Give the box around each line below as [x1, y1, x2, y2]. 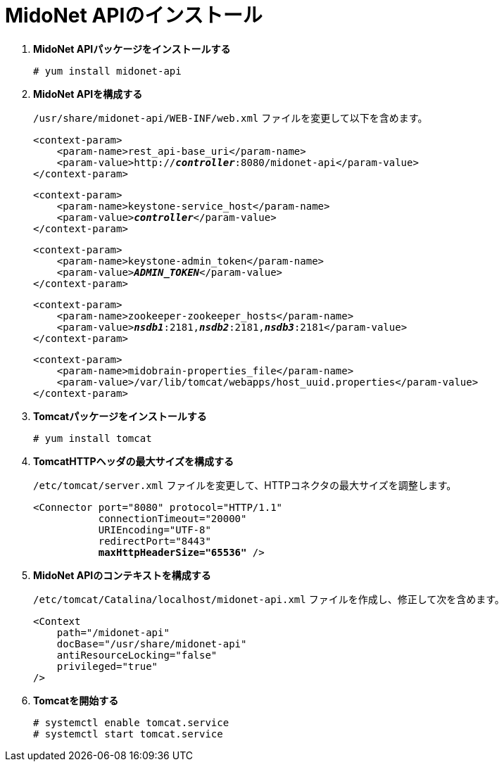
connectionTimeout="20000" [98, 512, 247, 524]
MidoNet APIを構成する [33, 87, 143, 100]
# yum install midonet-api [33, 65, 182, 77]
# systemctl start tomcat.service [33, 728, 223, 740]
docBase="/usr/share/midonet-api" [56, 638, 247, 649]
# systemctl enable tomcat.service [33, 716, 229, 728]
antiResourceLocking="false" [56, 649, 218, 661]
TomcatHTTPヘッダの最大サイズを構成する [33, 455, 234, 467]
